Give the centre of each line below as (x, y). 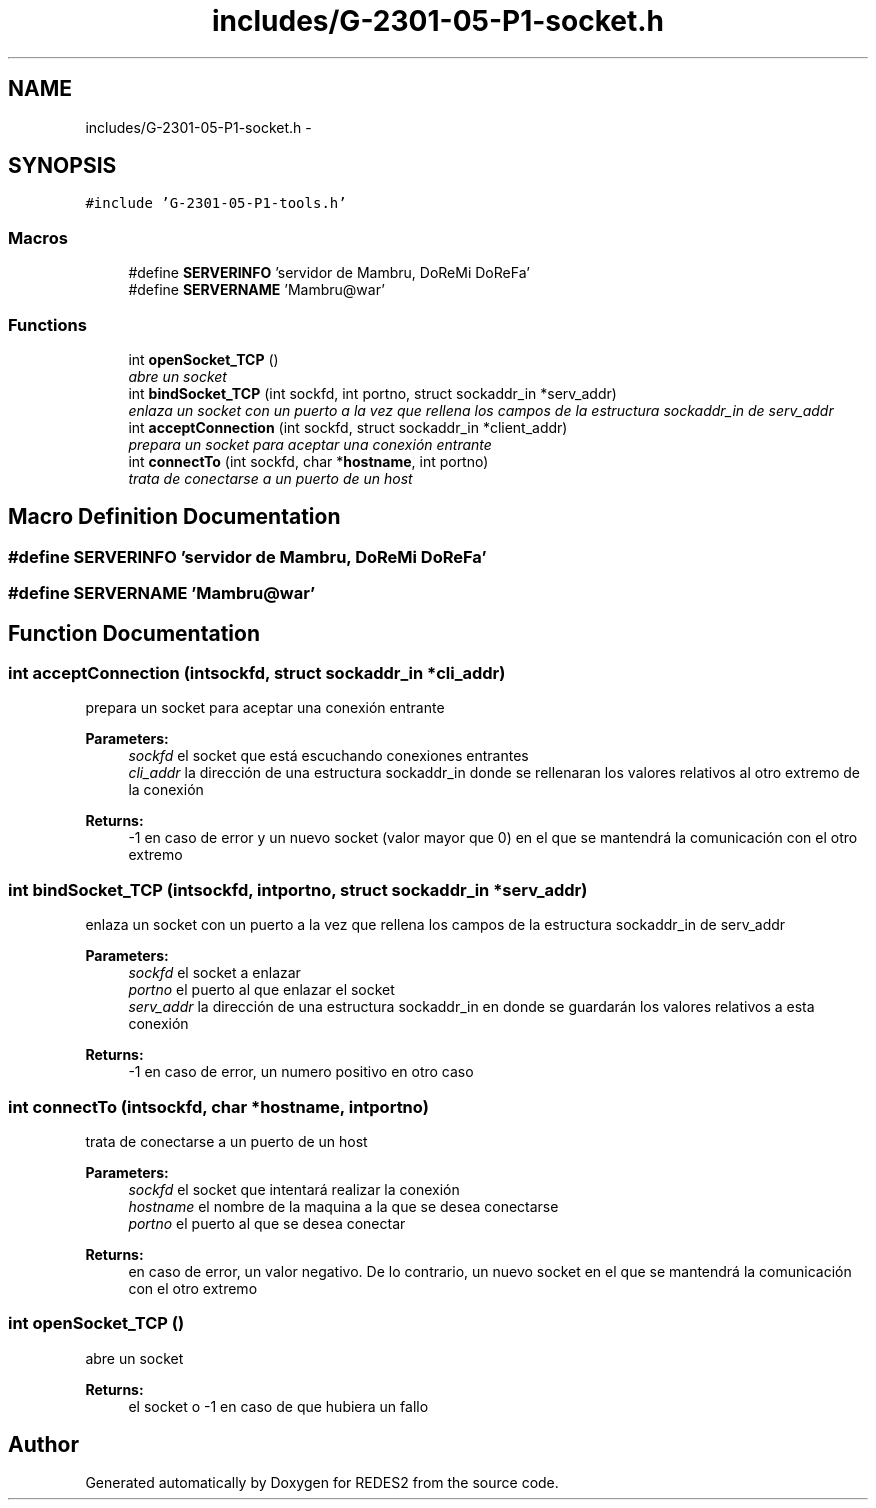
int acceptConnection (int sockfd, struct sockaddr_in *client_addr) (348, 427)
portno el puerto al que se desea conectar (267, 1223)
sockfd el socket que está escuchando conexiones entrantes (328, 756)
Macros (38, 237)
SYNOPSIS (62, 166)
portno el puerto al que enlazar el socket (261, 990)
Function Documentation (134, 633)
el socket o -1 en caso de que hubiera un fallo (278, 1406)
